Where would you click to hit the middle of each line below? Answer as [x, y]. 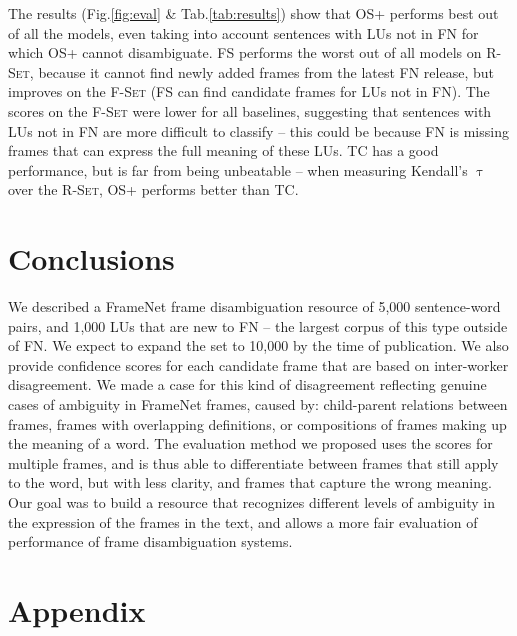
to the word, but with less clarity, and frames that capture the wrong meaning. [250, 482]
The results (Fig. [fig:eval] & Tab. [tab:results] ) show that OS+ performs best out [253, 13]
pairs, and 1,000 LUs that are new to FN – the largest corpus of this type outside [258, 325]
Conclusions [91, 258]
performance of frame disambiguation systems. [150, 541]
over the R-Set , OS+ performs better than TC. [153, 189]
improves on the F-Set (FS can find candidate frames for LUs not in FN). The [249, 91]
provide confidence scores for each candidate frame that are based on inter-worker [258, 364]
